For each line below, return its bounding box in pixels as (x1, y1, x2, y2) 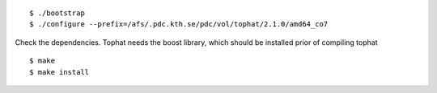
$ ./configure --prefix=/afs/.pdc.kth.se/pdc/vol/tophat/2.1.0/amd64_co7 (29, 20, 329, 29)
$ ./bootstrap (29, 9, 85, 18)
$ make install (29, 67, 90, 76)
